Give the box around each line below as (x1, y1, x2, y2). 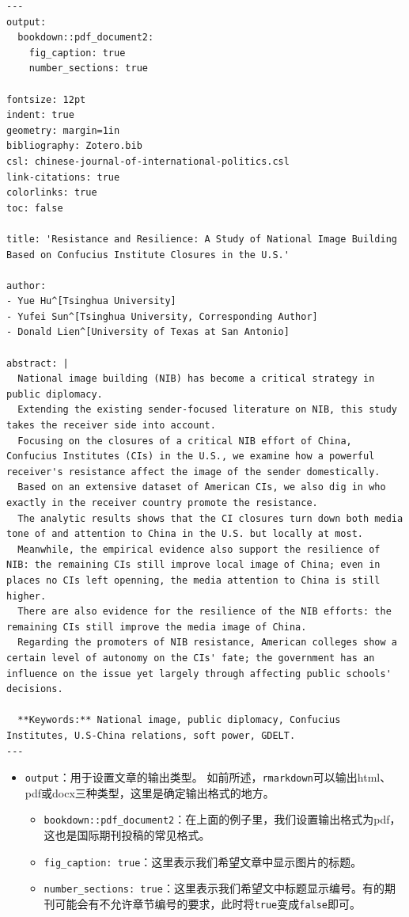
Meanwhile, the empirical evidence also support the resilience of (17, 543, 381, 555)
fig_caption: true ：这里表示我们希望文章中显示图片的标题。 (44, 853, 362, 869)
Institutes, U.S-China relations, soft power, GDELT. (6, 729, 296, 741)
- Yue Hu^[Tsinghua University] (6, 295, 176, 307)
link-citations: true (6, 171, 120, 183)
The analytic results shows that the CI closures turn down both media (17, 512, 403, 524)
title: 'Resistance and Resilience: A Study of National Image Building (6, 233, 397, 245)
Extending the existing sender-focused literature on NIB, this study (17, 404, 397, 416)
